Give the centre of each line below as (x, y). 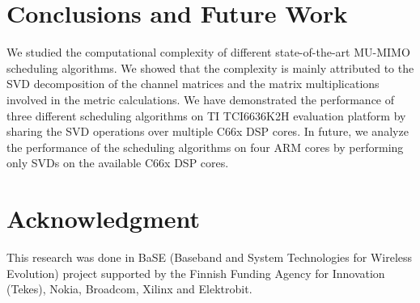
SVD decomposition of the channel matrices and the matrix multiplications (193, 84)
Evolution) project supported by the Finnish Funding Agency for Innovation (196, 273)
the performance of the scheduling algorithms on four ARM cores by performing (205, 147)
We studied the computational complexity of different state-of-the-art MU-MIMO (208, 52)
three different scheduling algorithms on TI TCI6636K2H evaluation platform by (206, 115)
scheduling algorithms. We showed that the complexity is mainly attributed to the (210, 67)
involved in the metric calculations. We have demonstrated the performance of (201, 99)
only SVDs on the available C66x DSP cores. (118, 163)
